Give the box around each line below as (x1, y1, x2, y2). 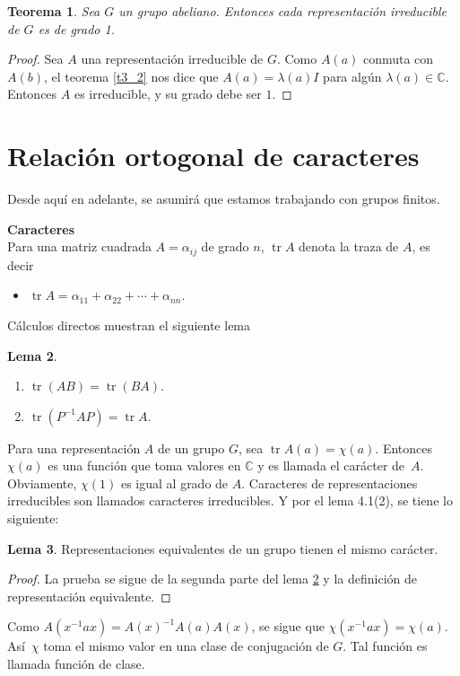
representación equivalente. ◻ (7, 586, 171, 605)
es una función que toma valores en (48, 456, 241, 475)
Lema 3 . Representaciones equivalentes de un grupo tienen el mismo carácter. (7, 539, 438, 557)
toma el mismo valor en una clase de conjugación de (43, 636, 329, 655)
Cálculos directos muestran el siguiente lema (7, 315, 251, 334)
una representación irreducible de (81, 49, 264, 68)
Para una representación (7, 438, 141, 457)
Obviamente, (7, 473, 77, 492)
